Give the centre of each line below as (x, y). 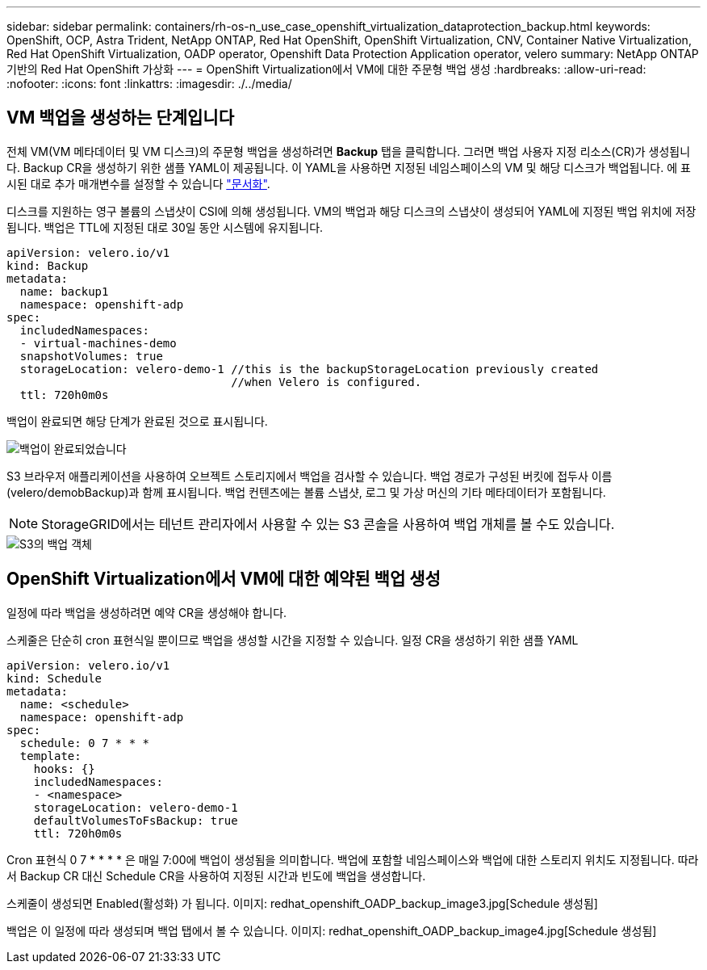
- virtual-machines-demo (98, 343)
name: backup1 (64, 291)
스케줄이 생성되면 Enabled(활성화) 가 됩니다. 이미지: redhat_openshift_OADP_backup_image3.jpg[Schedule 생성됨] (302, 903)
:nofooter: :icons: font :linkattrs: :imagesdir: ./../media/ (149, 84)
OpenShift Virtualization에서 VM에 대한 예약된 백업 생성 (224, 579)
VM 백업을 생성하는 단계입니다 (121, 118)
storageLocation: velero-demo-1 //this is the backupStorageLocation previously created (309, 369)
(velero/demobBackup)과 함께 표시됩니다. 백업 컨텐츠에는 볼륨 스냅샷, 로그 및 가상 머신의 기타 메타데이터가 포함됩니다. (306, 492)
